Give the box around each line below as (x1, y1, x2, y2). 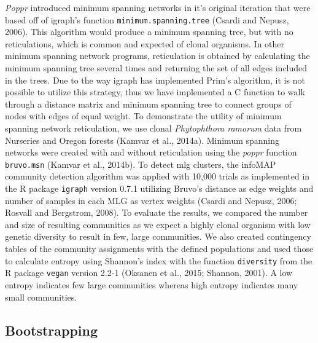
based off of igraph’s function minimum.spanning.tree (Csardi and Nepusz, (5, 13, 289, 26)
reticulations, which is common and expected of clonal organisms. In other (5, 37, 285, 50)
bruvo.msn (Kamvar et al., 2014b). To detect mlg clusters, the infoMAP (5, 157, 276, 170)
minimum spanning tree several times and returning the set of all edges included (5, 61, 308, 74)
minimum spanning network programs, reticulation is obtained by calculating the (5, 49, 310, 62)
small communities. (5, 290, 77, 303)
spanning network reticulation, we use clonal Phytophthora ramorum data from (5, 122, 302, 134)
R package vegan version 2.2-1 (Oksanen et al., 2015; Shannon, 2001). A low (5, 266, 293, 279)
